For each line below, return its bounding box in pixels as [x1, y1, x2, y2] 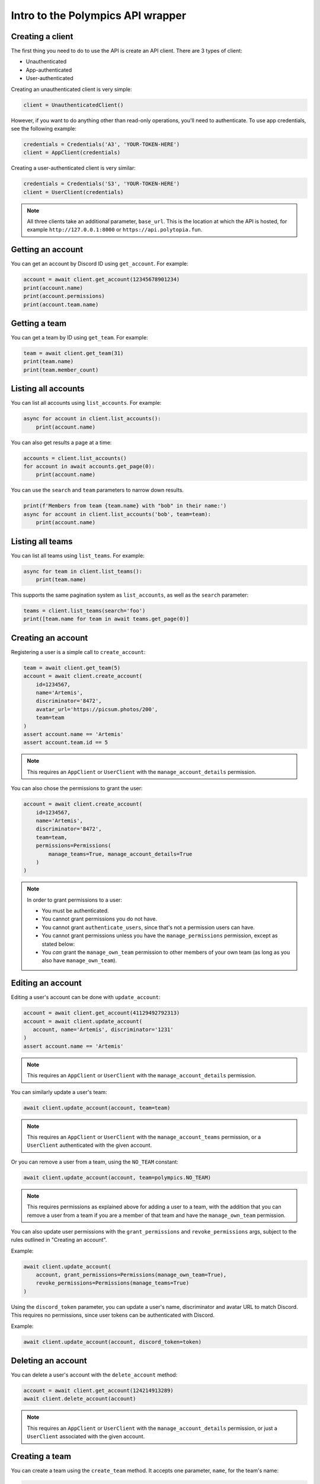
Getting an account [11, 245, 84, 255]
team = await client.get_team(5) [23, 664, 121, 671]
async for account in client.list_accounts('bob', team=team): [23, 510, 212, 518]
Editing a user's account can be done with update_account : [11, 994, 161, 1001]
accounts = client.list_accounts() [23, 455, 127, 461]
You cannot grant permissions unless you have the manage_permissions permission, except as [41, 932, 278, 939]
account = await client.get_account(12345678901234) [23, 276, 180, 283]
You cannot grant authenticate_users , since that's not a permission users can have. [41, 924, 255, 931]
